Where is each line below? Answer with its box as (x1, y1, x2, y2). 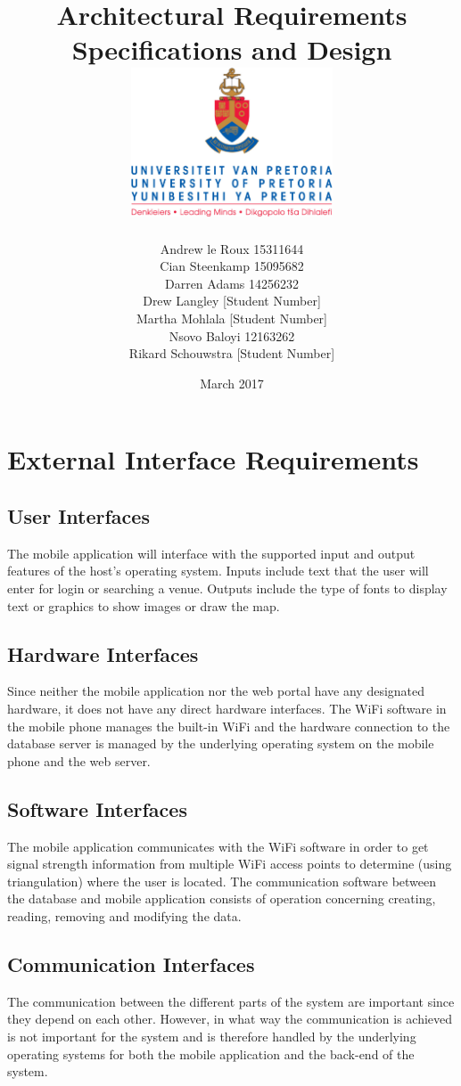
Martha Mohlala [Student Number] (136, 309, 328, 328)
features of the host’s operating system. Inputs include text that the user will (7, 561, 429, 580)
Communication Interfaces (7, 950, 255, 977)
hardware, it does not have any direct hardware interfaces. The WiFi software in (7, 698, 447, 717)
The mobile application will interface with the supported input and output (7, 543, 416, 562)
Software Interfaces (7, 795, 187, 822)
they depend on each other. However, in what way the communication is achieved (7, 1009, 453, 1028)
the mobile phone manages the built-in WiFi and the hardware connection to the (7, 716, 450, 735)
